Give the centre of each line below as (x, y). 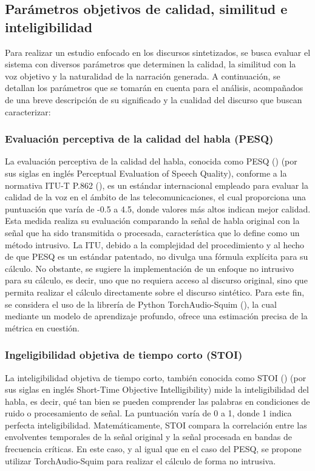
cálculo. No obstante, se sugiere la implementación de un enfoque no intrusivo (149, 268)
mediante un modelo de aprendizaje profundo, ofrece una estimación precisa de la (156, 316)
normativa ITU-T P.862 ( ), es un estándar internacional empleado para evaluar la (157, 185)
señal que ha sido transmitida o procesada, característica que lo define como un (152, 232)
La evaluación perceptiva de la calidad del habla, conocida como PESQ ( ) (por (151, 161)
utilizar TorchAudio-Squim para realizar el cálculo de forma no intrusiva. (141, 460)
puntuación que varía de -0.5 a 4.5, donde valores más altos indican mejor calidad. (158, 208)
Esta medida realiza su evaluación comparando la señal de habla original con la (152, 221)
